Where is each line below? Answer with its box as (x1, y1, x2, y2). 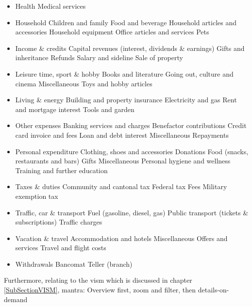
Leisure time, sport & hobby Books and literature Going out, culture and (15, 68, 234, 79)
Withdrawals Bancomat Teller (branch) (15, 258, 133, 269)
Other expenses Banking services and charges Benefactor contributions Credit (15, 120, 247, 130)
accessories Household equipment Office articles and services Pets (15, 27, 209, 37)
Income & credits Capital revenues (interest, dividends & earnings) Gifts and (15, 43, 245, 53)
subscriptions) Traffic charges (15, 217, 102, 227)
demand (4, 294, 28, 304)
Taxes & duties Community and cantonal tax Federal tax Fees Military (15, 181, 227, 192)
